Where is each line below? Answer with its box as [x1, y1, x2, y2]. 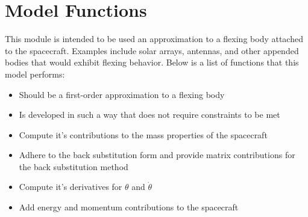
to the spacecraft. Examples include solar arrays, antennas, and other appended [5, 44, 299, 57]
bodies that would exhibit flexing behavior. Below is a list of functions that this [5, 56, 299, 69]
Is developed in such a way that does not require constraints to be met [19, 108, 280, 121]
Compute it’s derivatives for [19, 180, 122, 193]
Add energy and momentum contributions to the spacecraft [19, 201, 239, 213]
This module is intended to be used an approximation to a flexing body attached [5, 32, 303, 45]
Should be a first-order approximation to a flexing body [19, 88, 225, 100]
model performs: [5, 67, 65, 80]
